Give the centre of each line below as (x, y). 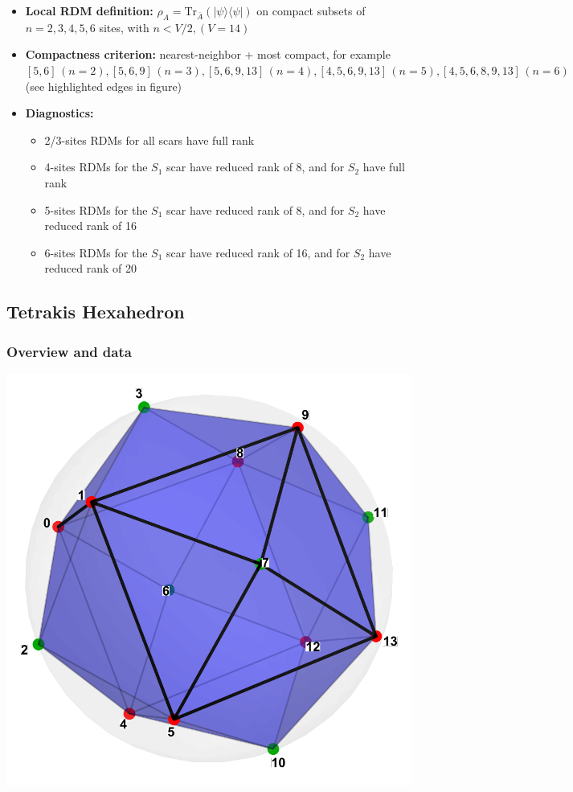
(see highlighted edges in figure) (104, 86)
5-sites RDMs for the (96, 209)
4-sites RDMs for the (96, 167)
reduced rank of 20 (91, 268)
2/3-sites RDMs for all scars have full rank (149, 140)
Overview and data (69, 351)
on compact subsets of (311, 10)
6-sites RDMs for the (96, 252)
